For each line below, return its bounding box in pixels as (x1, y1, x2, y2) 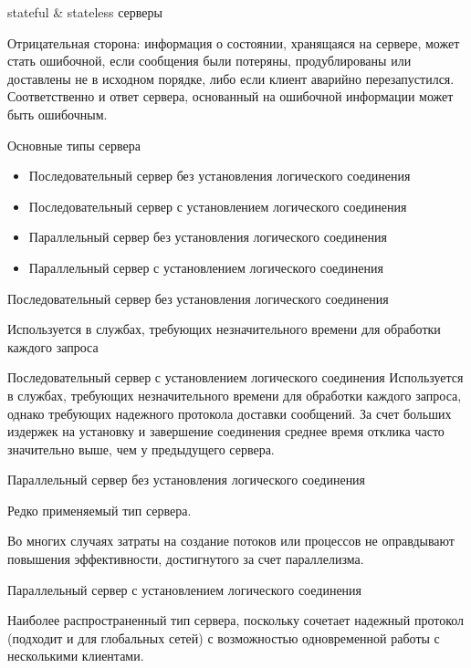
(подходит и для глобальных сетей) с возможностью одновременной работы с (7, 628, 440, 647)
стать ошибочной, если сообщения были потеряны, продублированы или (7, 51, 412, 70)
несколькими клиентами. (7, 646, 144, 665)
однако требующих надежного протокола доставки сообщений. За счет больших (7, 403, 452, 423)
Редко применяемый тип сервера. (7, 500, 192, 519)
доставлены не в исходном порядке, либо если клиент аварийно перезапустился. (7, 68, 455, 88)
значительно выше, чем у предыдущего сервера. (7, 439, 275, 458)
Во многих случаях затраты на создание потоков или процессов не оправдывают (7, 531, 455, 550)
